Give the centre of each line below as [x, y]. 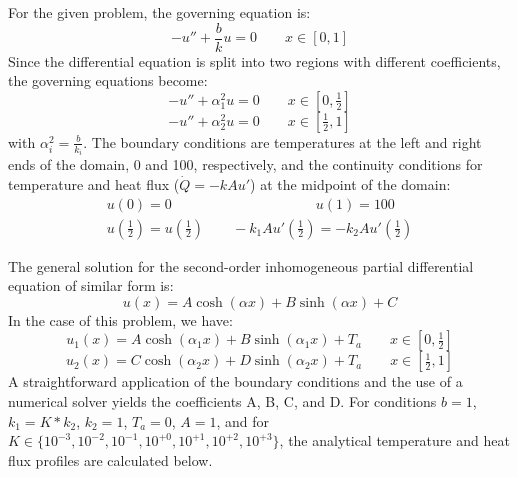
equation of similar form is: [91, 285]
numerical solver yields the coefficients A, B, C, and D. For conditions [222, 400]
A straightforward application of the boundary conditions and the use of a [235, 381]
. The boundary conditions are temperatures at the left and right [282, 141]
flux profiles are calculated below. [110, 459]
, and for [243, 420]
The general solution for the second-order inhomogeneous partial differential [241, 265]
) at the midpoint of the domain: [350, 183]
